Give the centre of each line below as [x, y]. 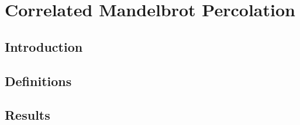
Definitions [38, 81]
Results [27, 115]
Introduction [44, 46]
